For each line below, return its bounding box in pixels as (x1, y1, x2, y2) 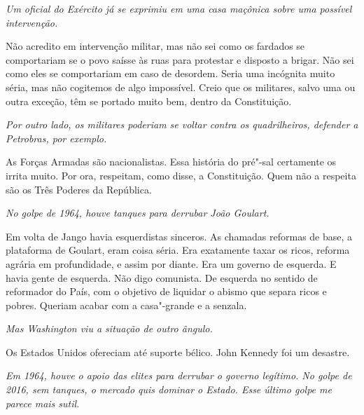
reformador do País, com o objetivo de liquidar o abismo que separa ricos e (6, 284, 327, 299)
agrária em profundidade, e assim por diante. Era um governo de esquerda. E (6, 256, 337, 271)
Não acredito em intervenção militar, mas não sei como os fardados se (6, 39, 305, 53)
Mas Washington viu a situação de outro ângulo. (6, 321, 213, 336)
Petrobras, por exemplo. (6, 130, 107, 145)
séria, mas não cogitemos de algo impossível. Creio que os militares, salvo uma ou (6, 79, 356, 94)
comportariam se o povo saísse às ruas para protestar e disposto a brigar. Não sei (6, 52, 354, 67)
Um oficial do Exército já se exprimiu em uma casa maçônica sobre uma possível (6, 1, 352, 15)
